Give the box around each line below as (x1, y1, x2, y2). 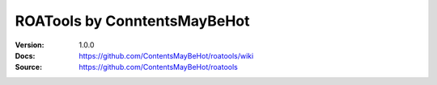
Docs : (15, 51, 36, 60)
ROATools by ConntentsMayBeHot (15, 12, 250, 30)
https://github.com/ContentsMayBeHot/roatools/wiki (78, 51, 254, 60)
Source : (15, 63, 43, 72)
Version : (15, 40, 45, 50)
